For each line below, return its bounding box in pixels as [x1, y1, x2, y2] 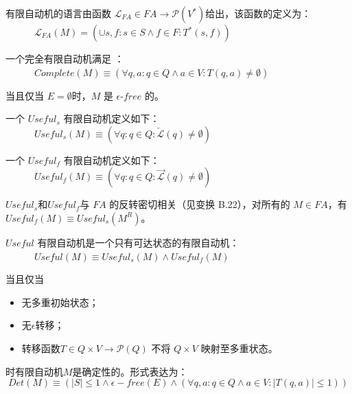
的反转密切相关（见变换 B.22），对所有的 [109, 197, 290, 211]
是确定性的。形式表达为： [72, 364, 188, 378]
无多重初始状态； [21, 294, 99, 309]
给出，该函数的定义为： [205, 6, 312, 20]
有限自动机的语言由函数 [5, 6, 111, 20]
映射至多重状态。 [200, 340, 278, 355]
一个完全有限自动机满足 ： [5, 51, 124, 65]
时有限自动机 [5, 364, 63, 378]
